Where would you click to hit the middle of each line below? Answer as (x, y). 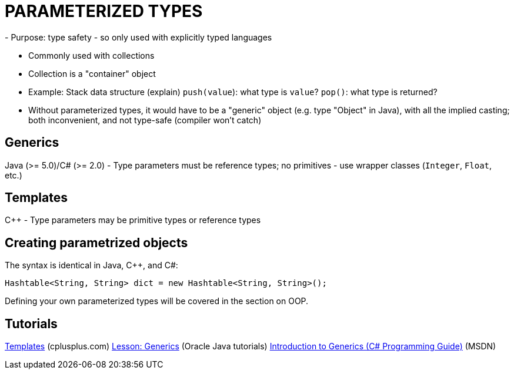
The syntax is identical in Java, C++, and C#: (91, 265)
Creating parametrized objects (96, 242)
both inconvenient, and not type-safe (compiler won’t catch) (145, 120)
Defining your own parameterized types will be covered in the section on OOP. (157, 301)
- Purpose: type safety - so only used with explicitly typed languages (138, 37)
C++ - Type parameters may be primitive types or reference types (133, 220)
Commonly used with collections (91, 55)
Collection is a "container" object (92, 73)
